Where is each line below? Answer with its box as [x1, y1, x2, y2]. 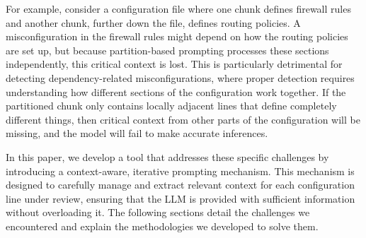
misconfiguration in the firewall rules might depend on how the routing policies [6, 29, 348, 44]
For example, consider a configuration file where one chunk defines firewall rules [6, 1, 351, 16]
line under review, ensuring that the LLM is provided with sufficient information [6, 191, 355, 206]
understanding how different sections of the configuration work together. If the [6, 84, 346, 99]
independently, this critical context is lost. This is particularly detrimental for [6, 56, 343, 71]
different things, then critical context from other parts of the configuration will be [6, 112, 360, 126]
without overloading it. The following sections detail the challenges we [6, 205, 310, 220]
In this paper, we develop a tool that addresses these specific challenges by [6, 149, 329, 164]
